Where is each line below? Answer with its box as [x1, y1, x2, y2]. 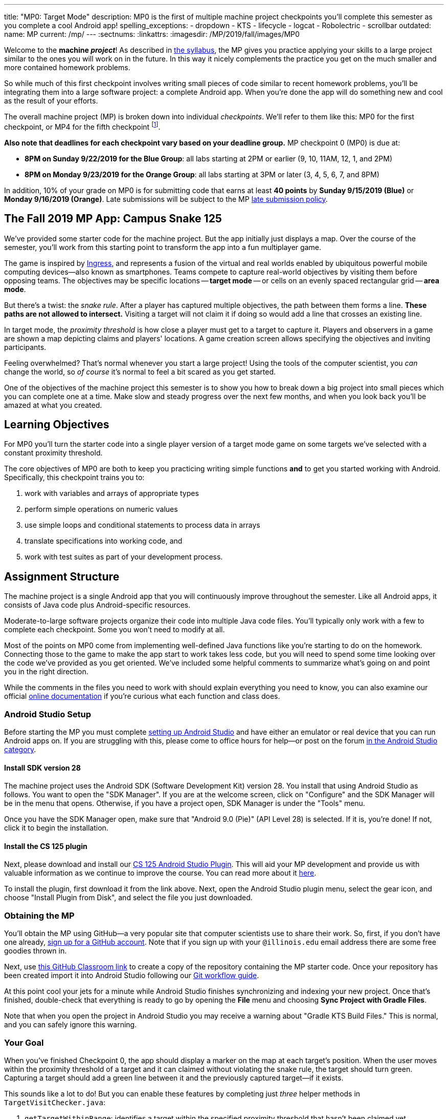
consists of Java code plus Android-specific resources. [4, 600, 191, 610]
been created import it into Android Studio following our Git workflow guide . [4, 971, 259, 980]
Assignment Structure [4, 570, 120, 583]
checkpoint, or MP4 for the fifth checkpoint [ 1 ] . [4, 121, 161, 131]
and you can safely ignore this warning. [4, 1020, 137, 1029]
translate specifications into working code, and [25, 536, 183, 546]
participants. [4, 342, 47, 351]
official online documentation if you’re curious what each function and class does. [4, 692, 280, 701]
